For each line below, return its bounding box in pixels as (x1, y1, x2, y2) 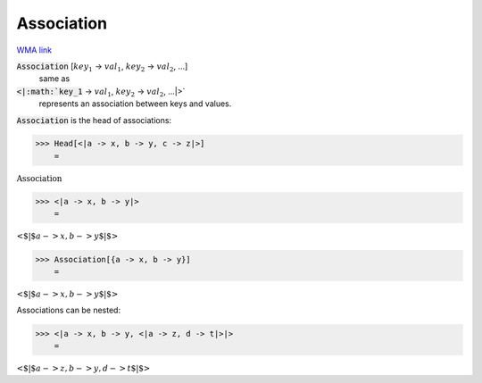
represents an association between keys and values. (38, 98, 232, 109)
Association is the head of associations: (16, 114, 172, 125)
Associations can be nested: (16, 304, 120, 315)
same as (38, 73, 71, 84)
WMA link (16, 45, 53, 55)
